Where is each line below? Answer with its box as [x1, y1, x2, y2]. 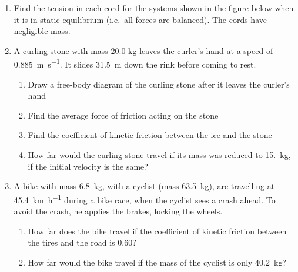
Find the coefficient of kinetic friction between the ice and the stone [28, 129, 272, 141]
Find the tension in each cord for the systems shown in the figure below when [14, 2, 294, 14]
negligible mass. [14, 25, 71, 37]
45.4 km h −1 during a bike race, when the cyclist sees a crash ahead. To [14, 192, 276, 206]
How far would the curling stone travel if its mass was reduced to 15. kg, [28, 149, 291, 160]
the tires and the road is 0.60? [28, 236, 136, 249]
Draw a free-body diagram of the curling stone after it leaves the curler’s [28, 78, 290, 90]
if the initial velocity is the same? [28, 160, 148, 172]
